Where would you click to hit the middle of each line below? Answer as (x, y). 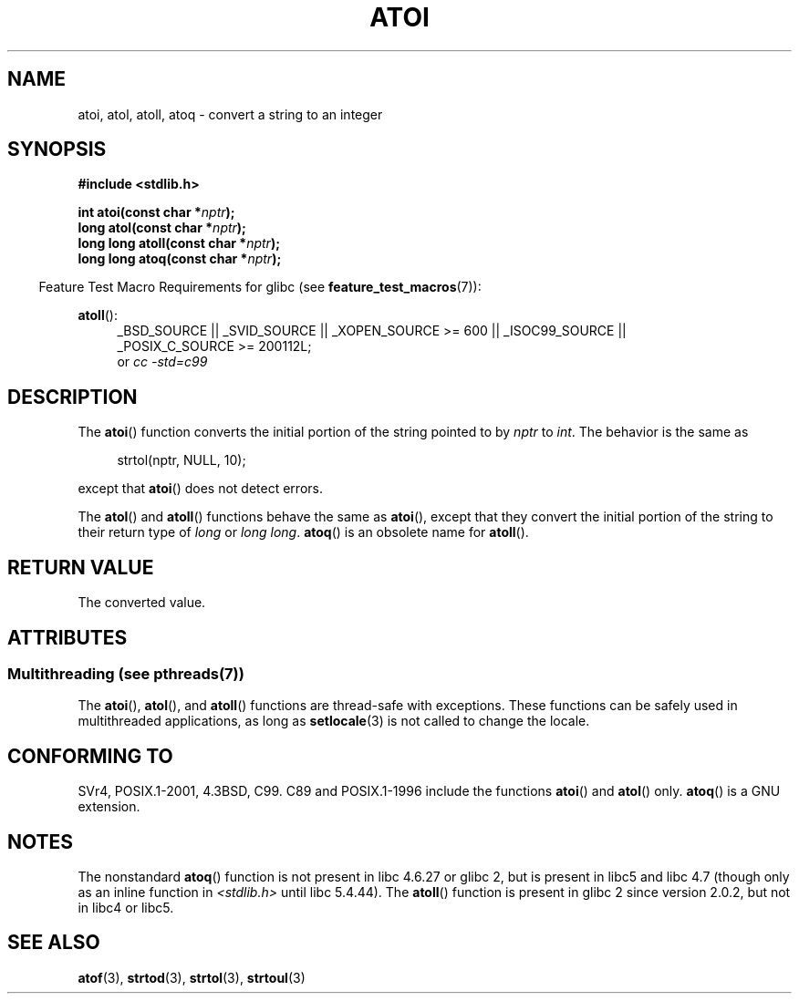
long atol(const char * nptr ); (162, 228)
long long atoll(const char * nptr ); (179, 243)
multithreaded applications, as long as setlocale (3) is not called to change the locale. (334, 721)
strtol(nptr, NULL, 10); (182, 460)
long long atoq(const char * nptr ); (180, 259)
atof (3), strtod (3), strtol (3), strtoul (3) (192, 977)
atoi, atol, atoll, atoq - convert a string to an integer (230, 114)
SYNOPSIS (57, 150)
